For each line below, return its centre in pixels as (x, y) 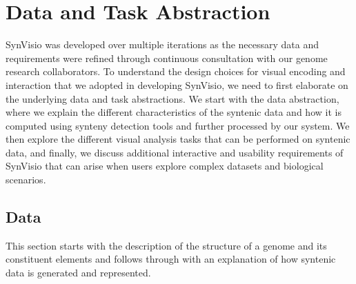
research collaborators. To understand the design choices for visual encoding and (176, 71)
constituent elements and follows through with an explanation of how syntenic (171, 259)
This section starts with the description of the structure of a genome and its (166, 245)
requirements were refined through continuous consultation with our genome (167, 58)
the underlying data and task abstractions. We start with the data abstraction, (172, 98)
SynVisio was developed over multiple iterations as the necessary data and (162, 44)
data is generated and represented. (78, 273)
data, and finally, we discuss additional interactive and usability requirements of (175, 152)
